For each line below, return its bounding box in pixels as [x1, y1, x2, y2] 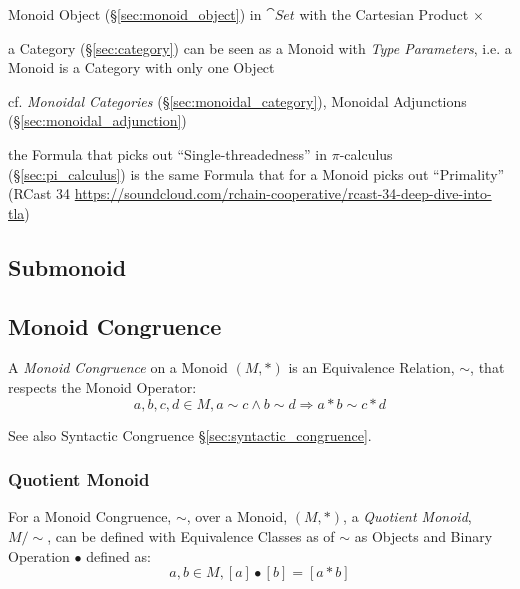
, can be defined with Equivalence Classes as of [47, 525, 335, 546]
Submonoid [8, 251, 127, 282]
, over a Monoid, [186, 506, 288, 527]
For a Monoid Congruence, [8, 506, 172, 527]
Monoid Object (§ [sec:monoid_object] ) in [8, 4, 262, 24]
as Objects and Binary [354, 525, 493, 546]
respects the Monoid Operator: [8, 376, 197, 397]
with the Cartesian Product [299, 4, 469, 24]
